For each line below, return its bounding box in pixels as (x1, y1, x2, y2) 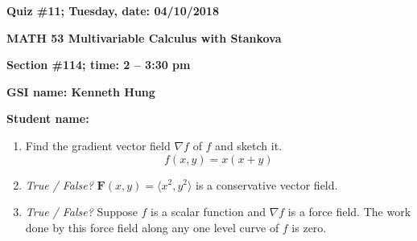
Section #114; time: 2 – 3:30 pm (6, 56, 191, 73)
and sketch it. (215, 137, 283, 153)
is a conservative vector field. (196, 176, 338, 193)
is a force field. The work (287, 203, 411, 220)
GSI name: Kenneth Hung (6, 83, 155, 100)
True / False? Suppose (25, 203, 138, 220)
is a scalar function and (151, 203, 266, 220)
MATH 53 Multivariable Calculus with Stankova (6, 29, 282, 46)
